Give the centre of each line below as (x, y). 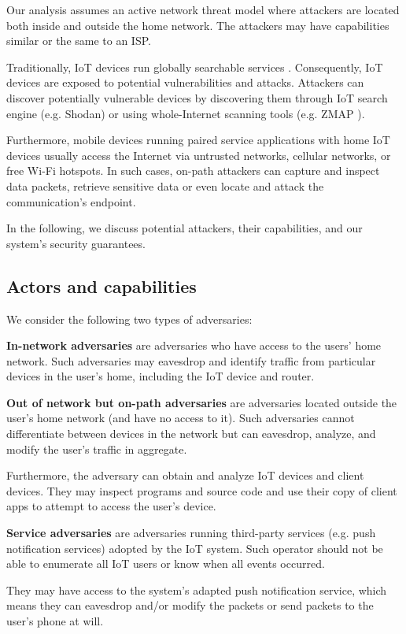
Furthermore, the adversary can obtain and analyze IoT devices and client (185, 475)
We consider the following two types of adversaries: (129, 319)
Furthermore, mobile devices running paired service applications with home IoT (198, 140)
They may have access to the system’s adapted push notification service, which (197, 590)
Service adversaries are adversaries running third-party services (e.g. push (191, 533)
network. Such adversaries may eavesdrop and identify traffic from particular (191, 360)
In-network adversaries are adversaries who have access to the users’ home (194, 345)
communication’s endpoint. (71, 201)
